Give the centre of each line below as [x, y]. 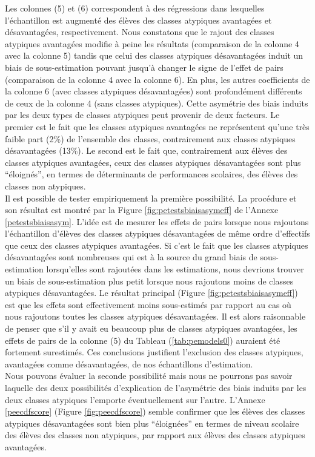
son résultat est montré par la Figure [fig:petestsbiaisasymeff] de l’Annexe [142, 210]
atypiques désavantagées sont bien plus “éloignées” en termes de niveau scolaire [152, 423]
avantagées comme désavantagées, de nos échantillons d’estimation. [129, 363]
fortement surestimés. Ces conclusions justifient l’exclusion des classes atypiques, [154, 352]
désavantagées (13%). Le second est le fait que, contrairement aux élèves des [146, 150]
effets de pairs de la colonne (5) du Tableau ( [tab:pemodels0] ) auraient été [143, 340]
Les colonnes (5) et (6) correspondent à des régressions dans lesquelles [135, 8]
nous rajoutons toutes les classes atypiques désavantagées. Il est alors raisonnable [155, 316]
